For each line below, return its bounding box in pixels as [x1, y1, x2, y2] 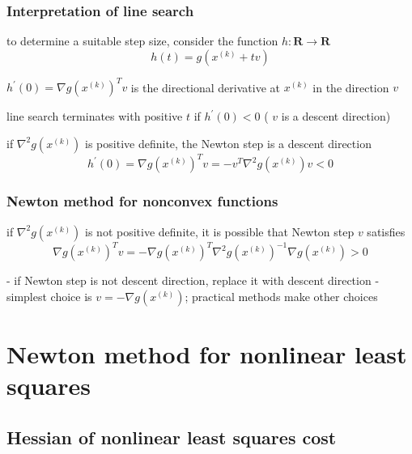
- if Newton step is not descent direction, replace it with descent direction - [6, 272, 380, 289]
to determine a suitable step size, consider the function [6, 32, 278, 49]
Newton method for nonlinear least [6, 337, 407, 370]
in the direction [312, 78, 389, 95]
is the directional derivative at [130, 78, 280, 95]
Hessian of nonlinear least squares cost [6, 424, 337, 449]
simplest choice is [6, 287, 92, 304]
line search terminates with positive [6, 108, 183, 125]
